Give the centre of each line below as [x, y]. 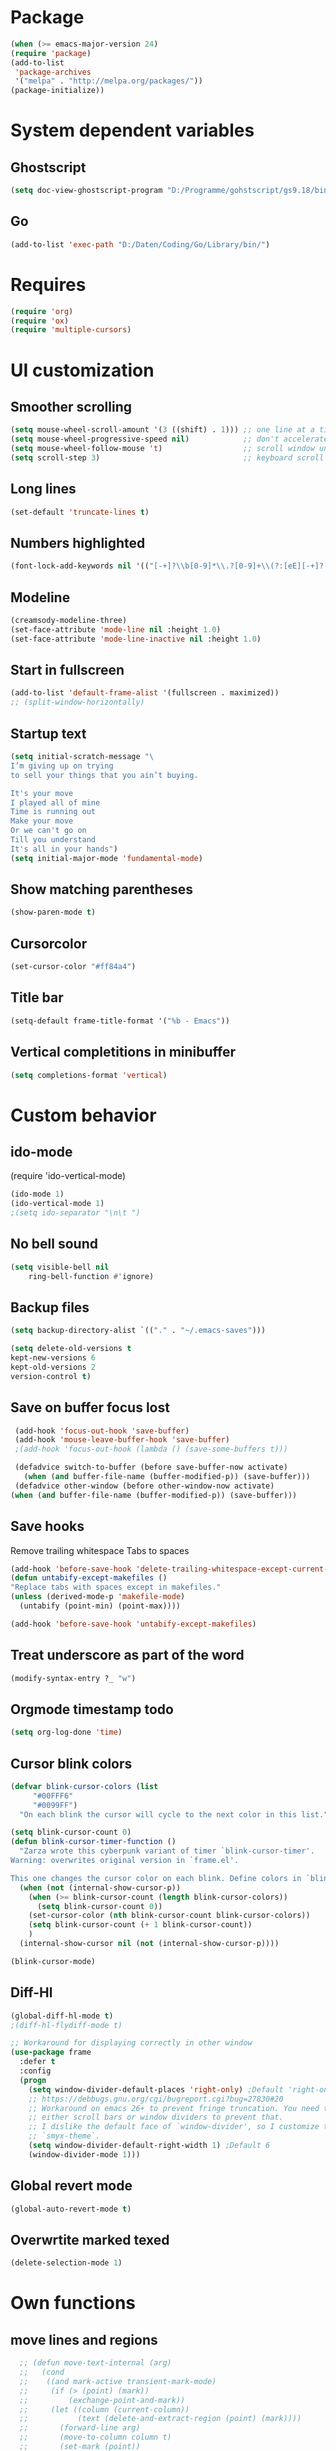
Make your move [42, 821]
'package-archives [53, 72]
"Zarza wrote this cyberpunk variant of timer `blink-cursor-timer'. [167, 1851]
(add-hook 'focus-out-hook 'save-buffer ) [102, 1431]
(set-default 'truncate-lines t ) [80, 512]
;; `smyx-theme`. [64, 2136]
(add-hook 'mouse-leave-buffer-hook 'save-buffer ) [122, 1440]
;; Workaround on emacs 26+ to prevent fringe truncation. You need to [180, 2108]
